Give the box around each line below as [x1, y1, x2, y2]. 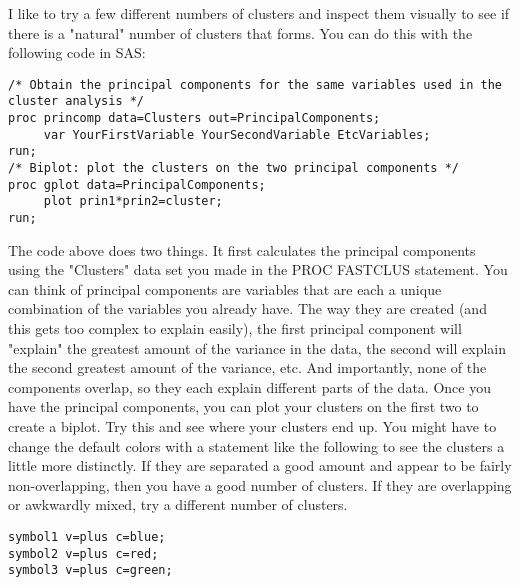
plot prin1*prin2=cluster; [43, 194, 223, 209]
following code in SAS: [8, 42, 146, 63]
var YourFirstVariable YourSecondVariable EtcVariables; [43, 127, 431, 142]
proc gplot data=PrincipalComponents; [8, 177, 266, 192]
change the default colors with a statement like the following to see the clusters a [8, 435, 505, 456]
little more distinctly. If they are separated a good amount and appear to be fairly [8, 455, 512, 476]
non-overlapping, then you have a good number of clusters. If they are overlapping [8, 474, 512, 495]
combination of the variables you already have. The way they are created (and [8, 298, 487, 319]
